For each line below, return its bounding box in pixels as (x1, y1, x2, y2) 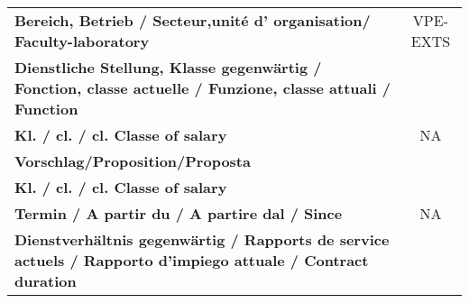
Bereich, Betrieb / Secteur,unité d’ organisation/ (14, 10, 371, 31)
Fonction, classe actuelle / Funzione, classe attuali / (14, 78, 391, 98)
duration (14, 271, 77, 291)
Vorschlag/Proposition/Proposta (14, 151, 251, 171)
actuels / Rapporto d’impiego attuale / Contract (14, 250, 369, 271)
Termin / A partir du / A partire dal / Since (14, 203, 343, 224)
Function (14, 98, 78, 119)
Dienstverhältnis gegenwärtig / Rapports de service (14, 229, 390, 250)
